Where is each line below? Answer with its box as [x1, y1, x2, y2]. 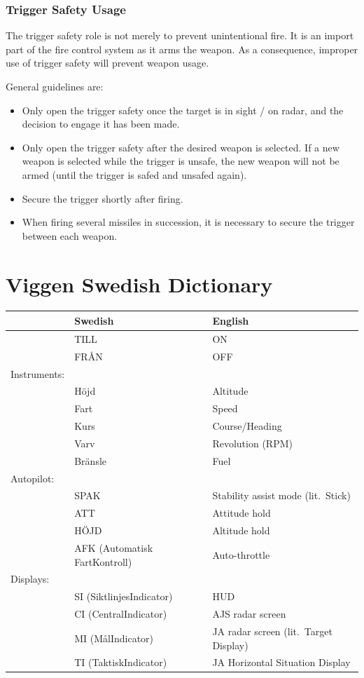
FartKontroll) [74, 554, 132, 569]
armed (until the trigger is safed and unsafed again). [22, 167, 247, 182]
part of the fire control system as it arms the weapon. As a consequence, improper [6, 41, 358, 56]
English [212, 313, 249, 327]
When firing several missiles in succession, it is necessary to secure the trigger [22, 215, 355, 229]
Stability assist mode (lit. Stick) [212, 488, 351, 503]
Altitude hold [212, 523, 270, 538]
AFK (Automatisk [74, 540, 153, 555]
